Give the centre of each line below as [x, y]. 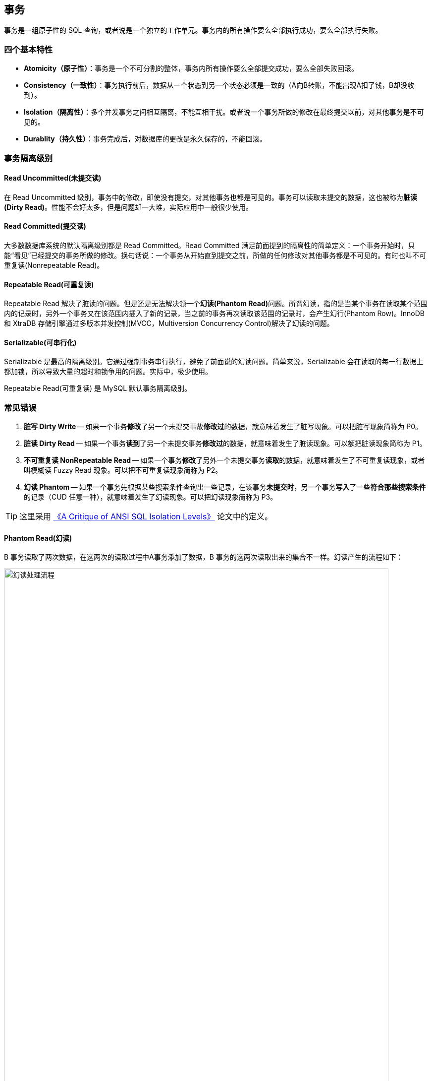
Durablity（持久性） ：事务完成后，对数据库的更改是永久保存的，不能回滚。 [145, 139]
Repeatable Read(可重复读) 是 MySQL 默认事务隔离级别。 [98, 388]
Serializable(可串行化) [40, 342]
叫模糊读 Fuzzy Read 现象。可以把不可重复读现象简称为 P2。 [123, 470]
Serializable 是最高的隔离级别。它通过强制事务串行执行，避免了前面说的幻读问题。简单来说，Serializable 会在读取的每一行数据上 [214, 362]
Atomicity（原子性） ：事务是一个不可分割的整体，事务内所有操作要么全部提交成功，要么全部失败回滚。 [191, 68]
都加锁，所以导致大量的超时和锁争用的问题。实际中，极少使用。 [108, 372]
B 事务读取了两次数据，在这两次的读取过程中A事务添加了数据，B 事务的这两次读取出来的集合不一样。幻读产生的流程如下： [204, 557]
